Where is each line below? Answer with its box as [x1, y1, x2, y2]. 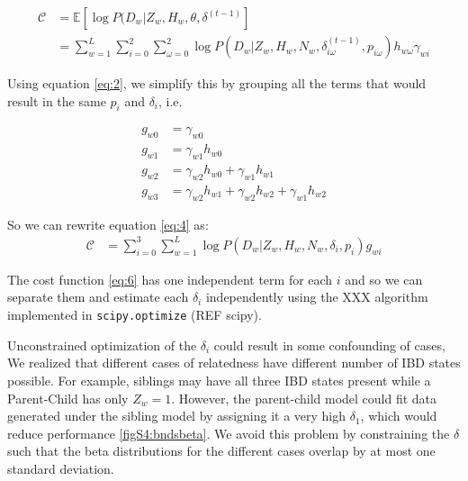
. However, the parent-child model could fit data [171, 388, 437, 407]
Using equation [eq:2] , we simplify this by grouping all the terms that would [7, 74, 427, 93]
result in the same [7, 91, 106, 110]
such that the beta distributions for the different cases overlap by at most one [7, 441, 436, 460]
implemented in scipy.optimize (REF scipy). [7, 305, 262, 324]
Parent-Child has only [7, 388, 129, 407]
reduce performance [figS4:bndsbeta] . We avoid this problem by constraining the [7, 423, 450, 442]
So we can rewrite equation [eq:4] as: [7, 214, 209, 233]
